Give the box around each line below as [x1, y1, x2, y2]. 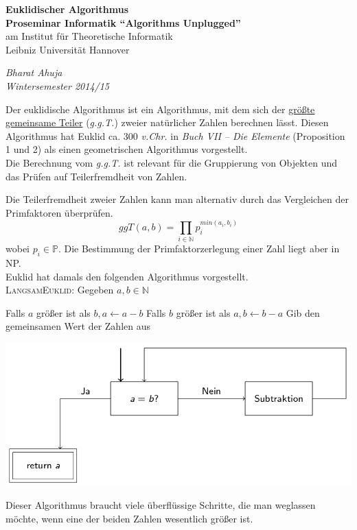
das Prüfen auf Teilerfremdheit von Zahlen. [5, 169, 187, 183]
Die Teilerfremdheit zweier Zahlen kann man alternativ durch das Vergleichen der [5, 192, 349, 206]
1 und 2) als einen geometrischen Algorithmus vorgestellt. [5, 142, 248, 156]
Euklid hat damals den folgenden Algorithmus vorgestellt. [5, 269, 249, 283]
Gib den [286, 305, 320, 320]
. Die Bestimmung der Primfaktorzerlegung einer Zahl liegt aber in [58, 241, 340, 256]
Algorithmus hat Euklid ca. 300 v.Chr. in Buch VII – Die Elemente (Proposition [5, 128, 345, 143]
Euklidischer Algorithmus [5, 2, 129, 16]
